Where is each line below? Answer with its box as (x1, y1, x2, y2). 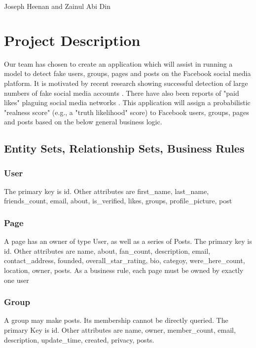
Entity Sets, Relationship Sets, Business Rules (4, 141, 245, 156)
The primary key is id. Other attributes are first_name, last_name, (4, 186, 209, 196)
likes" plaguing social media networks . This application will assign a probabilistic (4, 97, 251, 108)
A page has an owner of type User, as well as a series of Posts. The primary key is (4, 236, 252, 246)
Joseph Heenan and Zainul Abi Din (4, 1, 110, 11)
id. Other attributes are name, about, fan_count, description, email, (4, 245, 211, 256)
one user (4, 274, 29, 285)
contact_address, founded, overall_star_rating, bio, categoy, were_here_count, (4, 255, 245, 266)
